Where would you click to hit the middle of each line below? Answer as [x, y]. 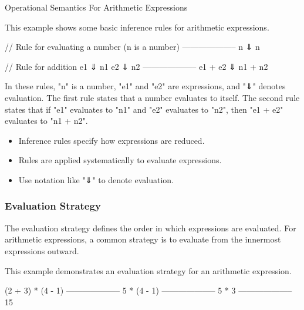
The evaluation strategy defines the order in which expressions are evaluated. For [151, 228]
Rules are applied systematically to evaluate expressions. [120, 160]
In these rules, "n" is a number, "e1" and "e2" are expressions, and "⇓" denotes [145, 86]
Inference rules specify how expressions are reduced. [112, 140]
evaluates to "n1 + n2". [46, 121]
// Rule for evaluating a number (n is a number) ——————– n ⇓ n [132, 47]
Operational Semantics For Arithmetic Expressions [96, 7]
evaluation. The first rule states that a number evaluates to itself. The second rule [152, 97]
